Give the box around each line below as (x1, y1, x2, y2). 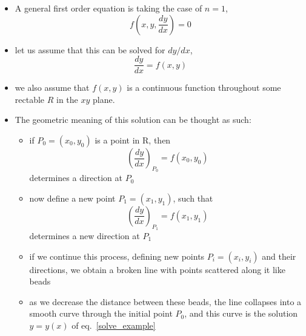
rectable (15, 93, 45, 105)
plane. (93, 93, 115, 105)
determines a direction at (29, 171, 122, 184)
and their (262, 249, 296, 262)
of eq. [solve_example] (72, 319, 156, 331)
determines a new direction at (29, 229, 140, 242)
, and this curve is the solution (184, 307, 298, 320)
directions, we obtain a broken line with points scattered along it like (29, 263, 285, 275)
